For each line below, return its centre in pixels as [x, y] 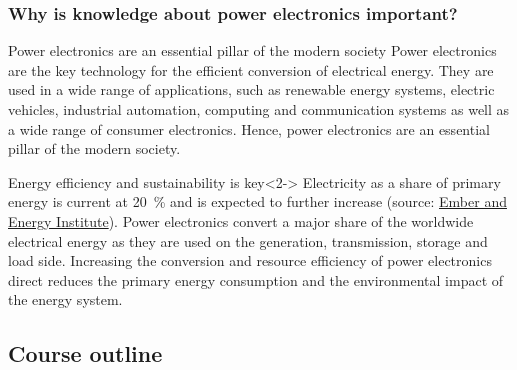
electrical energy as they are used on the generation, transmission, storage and [248, 240]
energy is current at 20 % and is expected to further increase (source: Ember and [257, 201]
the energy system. [65, 299]
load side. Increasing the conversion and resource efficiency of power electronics [250, 260]
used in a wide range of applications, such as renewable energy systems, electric [251, 89]
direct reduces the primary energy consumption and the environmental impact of [256, 279]
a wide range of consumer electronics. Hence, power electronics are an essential [249, 128]
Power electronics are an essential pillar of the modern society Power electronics [252, 50]
